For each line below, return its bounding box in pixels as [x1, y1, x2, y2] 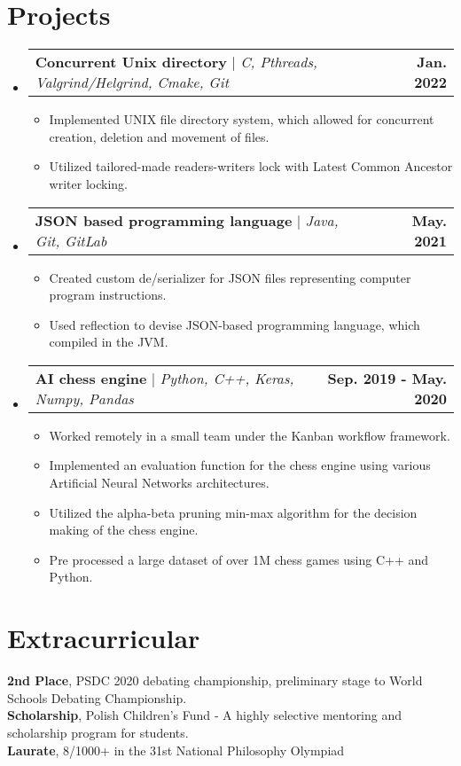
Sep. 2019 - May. [327, 367, 447, 388]
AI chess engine [35, 367, 147, 388]
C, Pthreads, [240, 51, 317, 73]
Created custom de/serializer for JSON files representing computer [49, 268, 411, 286]
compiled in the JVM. [49, 332, 168, 351]
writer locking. [49, 174, 128, 192]
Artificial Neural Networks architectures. [49, 473, 270, 492]
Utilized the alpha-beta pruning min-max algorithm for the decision [49, 503, 418, 521]
